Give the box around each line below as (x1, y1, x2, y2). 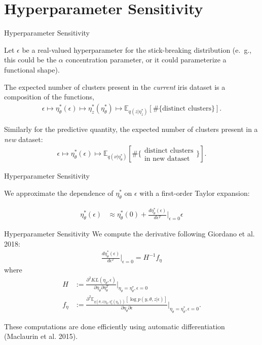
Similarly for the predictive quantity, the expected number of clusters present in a (4, 123, 258, 134)
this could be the (4, 54, 57, 65)
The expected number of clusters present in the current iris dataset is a (4, 81, 226, 92)
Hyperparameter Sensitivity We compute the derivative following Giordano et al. (4, 228, 255, 239)
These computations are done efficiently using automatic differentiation (4, 321, 225, 331)
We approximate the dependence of (4, 187, 114, 198)
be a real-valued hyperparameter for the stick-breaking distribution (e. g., (22, 44, 252, 55)
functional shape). (4, 64, 60, 75)
